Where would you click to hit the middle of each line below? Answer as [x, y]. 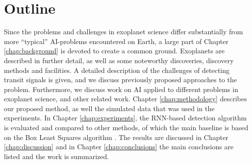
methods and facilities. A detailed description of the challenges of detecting [117, 70]
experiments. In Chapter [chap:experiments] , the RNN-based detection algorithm [126, 118]
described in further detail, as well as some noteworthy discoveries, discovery [119, 60]
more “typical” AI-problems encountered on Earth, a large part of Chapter [116, 41]
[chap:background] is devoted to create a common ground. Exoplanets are [114, 51]
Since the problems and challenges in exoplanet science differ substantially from [124, 32]
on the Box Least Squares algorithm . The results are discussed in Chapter [116, 137]
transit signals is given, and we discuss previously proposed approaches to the [120, 80]
